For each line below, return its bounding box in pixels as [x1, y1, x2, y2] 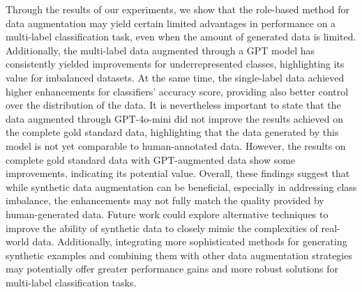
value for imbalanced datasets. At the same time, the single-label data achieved [6, 70, 345, 84]
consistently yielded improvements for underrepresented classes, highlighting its [6, 56, 345, 71]
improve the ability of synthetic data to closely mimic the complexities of [6, 220, 318, 235]
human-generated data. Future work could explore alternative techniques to [6, 206, 329, 221]
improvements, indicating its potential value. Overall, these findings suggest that [6, 166, 350, 180]
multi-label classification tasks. [6, 275, 137, 289]
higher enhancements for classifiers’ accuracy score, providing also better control [6, 84, 349, 98]
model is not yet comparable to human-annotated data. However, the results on [6, 138, 346, 153]
